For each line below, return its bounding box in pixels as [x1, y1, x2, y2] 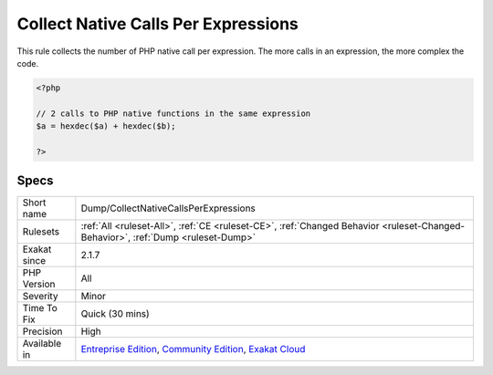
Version [22, 278, 56, 291]
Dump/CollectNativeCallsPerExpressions [80, 202, 256, 214]
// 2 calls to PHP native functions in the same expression [36, 108, 311, 119]
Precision [22, 325, 63, 338]
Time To [22, 302, 58, 315]
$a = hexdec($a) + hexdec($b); [36, 121, 177, 131]
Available [22, 338, 62, 350]
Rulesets [22, 225, 59, 238]
